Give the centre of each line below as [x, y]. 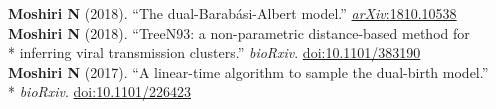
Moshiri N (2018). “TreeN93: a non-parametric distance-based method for [239, 32]
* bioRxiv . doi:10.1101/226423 [100, 91]
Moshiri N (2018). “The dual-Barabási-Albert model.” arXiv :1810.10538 [232, 13]
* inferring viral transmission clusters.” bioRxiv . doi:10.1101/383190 [214, 52]
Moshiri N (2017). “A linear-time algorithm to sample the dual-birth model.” [248, 71]
